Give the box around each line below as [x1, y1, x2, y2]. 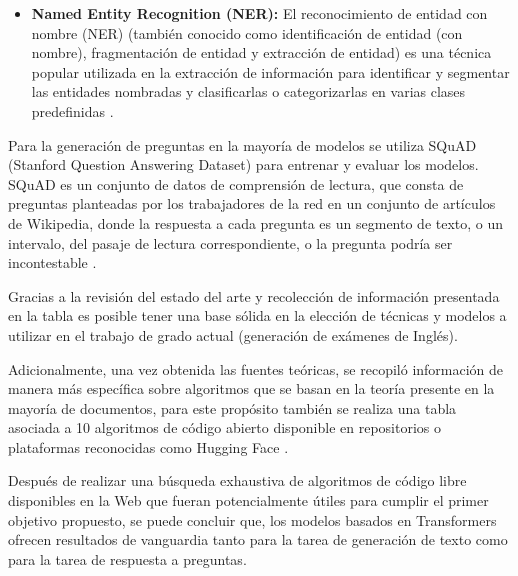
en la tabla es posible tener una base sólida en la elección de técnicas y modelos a [8, 305, 507, 326]
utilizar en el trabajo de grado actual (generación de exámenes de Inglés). [8, 324, 458, 345]
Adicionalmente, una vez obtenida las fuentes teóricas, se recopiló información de [8, 358, 504, 379]
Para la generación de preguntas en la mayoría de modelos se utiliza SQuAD [8, 134, 477, 155]
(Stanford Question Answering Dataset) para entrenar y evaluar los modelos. [8, 154, 479, 175]
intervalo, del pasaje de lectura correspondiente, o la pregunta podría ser [8, 232, 453, 253]
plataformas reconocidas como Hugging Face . [8, 436, 289, 457]
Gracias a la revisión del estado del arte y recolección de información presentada [8, 285, 500, 306]
